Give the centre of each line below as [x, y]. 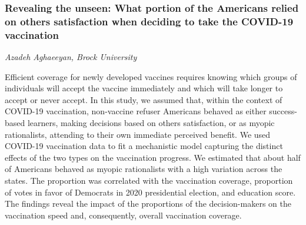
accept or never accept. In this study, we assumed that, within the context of [144, 99]
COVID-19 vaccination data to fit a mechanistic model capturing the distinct [144, 146]
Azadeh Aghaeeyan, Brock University [71, 57]
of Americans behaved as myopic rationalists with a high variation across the [144, 169]
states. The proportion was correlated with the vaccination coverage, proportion [149, 180]
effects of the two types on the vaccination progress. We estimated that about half [153, 157]
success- [283, 111]
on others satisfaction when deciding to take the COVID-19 [149, 21]
